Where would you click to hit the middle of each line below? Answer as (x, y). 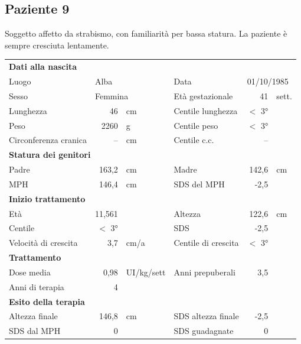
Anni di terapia (37, 286)
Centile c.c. (194, 140)
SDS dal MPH (35, 331)
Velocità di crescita (43, 243)
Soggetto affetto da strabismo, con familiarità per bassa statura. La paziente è (146, 33)
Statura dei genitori (50, 155)
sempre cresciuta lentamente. (57, 45)
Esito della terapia (47, 301)
